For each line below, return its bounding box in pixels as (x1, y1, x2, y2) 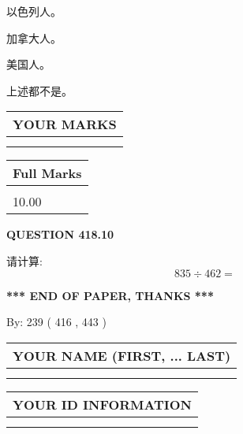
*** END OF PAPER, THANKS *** (6, 287, 214, 303)
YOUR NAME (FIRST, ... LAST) (13, 346, 231, 365)
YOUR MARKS (13, 115, 117, 134)
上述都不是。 (6, 82, 73, 98)
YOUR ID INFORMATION (13, 395, 192, 414)
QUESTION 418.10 (6, 226, 114, 243)
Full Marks (13, 164, 82, 183)
